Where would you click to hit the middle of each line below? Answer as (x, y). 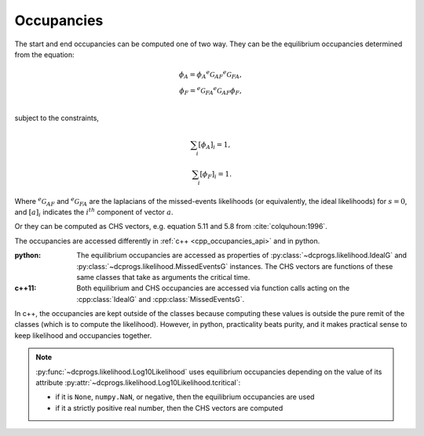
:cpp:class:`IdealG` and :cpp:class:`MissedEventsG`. (161, 299)
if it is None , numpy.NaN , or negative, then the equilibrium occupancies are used (185, 397)
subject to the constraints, (57, 118)
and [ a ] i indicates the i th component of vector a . (94, 213)
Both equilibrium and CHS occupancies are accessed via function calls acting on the (213, 288)
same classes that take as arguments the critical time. (163, 277)
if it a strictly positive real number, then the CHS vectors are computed (169, 408)
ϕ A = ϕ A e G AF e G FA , (210, 75)
